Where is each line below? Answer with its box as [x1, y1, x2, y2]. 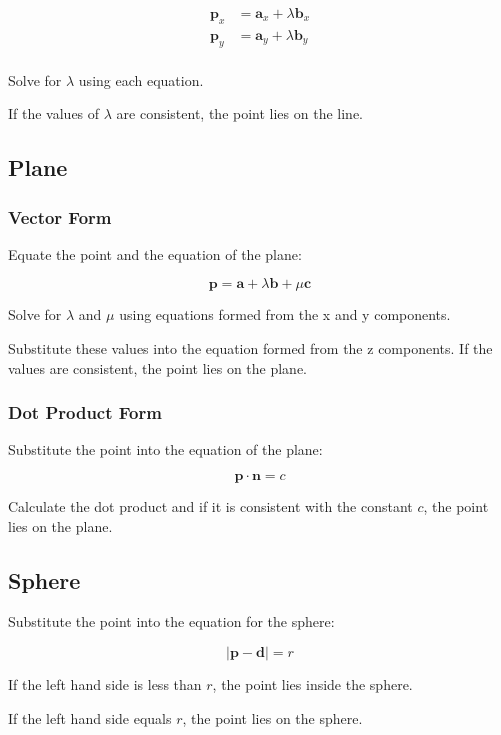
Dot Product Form [8, 400, 162, 425]
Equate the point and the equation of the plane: [8, 243, 302, 264]
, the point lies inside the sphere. [212, 674, 413, 695]
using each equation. [78, 69, 204, 90]
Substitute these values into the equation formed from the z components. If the [8, 338, 493, 359]
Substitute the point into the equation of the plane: [8, 439, 323, 460]
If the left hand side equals [8, 707, 172, 728]
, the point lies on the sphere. [182, 707, 363, 728]
